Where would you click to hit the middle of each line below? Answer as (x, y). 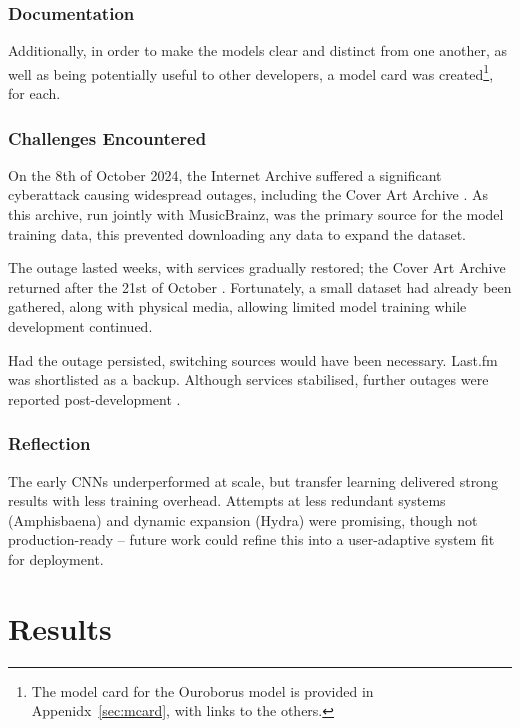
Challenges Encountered (107, 137)
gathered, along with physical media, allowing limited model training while (237, 306)
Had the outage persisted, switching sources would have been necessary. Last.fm (253, 359)
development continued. (80, 326)
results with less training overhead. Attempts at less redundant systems (227, 500)
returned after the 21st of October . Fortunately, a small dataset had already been (260, 286)
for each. (34, 93)
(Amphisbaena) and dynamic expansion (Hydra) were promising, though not (243, 519)
